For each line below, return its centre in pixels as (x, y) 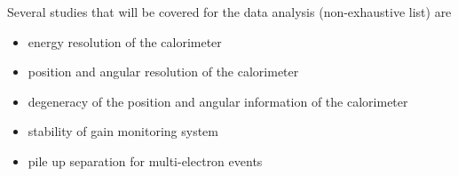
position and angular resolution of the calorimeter (163, 72)
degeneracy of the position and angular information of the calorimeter (218, 101)
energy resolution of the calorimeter (125, 41)
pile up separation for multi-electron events (145, 160)
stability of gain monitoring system (123, 131)
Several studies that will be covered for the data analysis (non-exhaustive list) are (229, 12)
